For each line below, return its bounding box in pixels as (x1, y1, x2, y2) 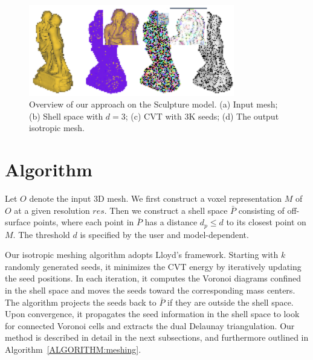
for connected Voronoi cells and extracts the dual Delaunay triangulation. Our (5, 319, 295, 332)
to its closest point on (226, 216, 306, 228)
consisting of (238, 204, 285, 216)
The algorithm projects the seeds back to (5, 295, 156, 308)
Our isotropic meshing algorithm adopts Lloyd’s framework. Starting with (5, 248, 279, 261)
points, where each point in (33, 216, 134, 228)
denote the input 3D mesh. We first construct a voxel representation (29, 192, 282, 205)
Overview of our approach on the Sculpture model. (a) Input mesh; (29, 98, 278, 111)
